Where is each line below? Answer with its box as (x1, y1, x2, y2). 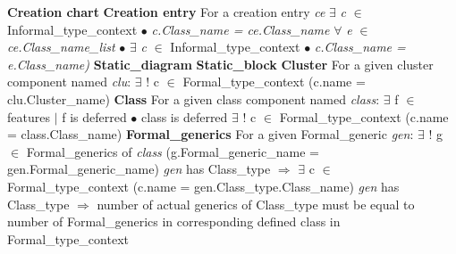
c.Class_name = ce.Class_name (151, 20, 330, 38)
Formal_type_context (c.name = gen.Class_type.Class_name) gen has (7, 176, 400, 195)
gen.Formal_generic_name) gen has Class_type (7, 160, 271, 178)
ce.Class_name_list (7, 37, 115, 56)
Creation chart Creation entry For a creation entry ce (7, 3, 325, 20)
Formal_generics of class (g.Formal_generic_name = (26, 142, 319, 160)
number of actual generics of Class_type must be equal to (97, 194, 415, 213)
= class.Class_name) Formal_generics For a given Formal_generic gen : (7, 125, 414, 143)
